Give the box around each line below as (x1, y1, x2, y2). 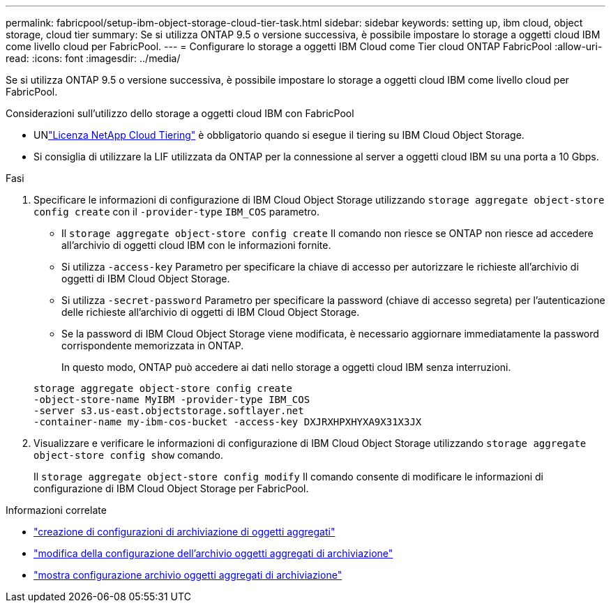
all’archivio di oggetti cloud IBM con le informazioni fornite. (61, 239, 331, 251)
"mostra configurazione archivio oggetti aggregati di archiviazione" (33, 569, 342, 581)
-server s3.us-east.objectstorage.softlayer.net (33, 405, 304, 416)
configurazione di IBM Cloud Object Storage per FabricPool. (33, 482, 309, 494)
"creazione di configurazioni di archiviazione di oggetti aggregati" (33, 526, 335, 538)
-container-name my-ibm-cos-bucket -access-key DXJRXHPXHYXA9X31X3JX (33, 416, 422, 427)
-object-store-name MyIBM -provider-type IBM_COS (33, 394, 310, 405)
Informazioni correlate (6, 504, 107, 516)
